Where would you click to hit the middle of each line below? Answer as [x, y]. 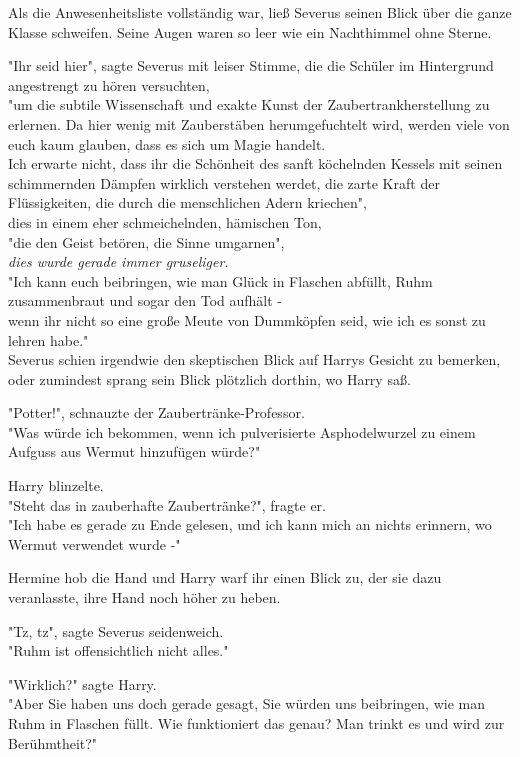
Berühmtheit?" [53, 742]
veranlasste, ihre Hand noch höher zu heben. [144, 597]
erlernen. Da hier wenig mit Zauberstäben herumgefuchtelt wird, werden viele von [259, 123]
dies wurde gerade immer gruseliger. [118, 261]
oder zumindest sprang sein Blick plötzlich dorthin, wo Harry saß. [209, 378]
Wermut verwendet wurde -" [94, 543]
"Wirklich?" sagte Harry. [82, 683]
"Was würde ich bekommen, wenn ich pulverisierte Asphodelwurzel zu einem [242, 431]
